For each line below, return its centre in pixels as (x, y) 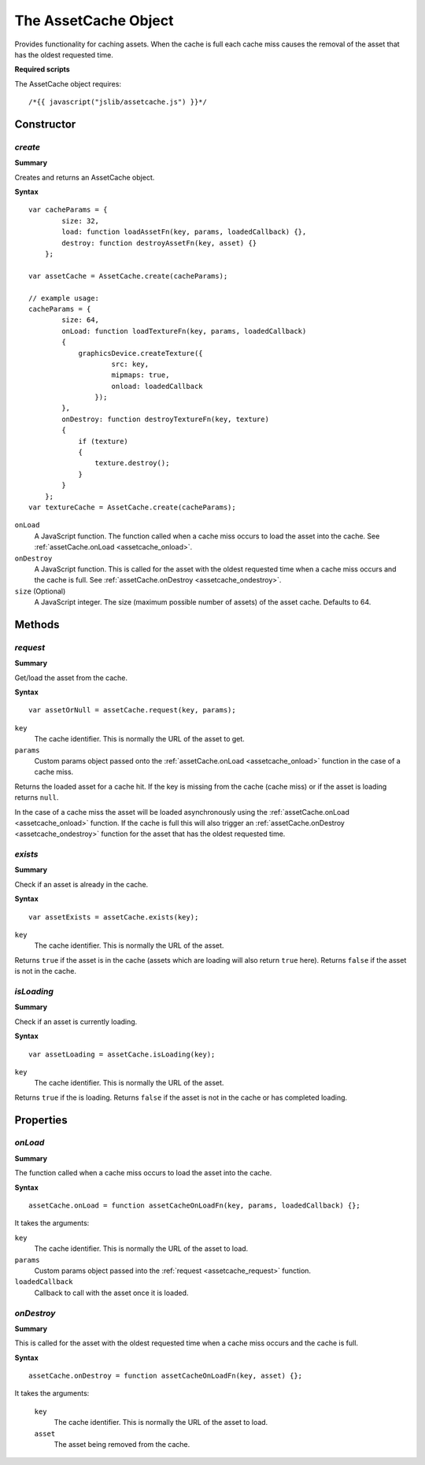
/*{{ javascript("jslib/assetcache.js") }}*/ (118, 102)
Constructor (45, 124)
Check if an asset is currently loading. (76, 1021)
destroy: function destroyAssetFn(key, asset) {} (159, 243)
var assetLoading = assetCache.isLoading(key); (122, 1054)
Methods (37, 625)
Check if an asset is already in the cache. (81, 884)
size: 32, (81, 221)
